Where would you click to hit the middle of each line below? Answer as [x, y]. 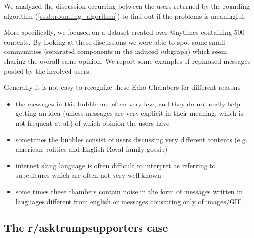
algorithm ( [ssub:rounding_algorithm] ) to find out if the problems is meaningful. [125, 15]
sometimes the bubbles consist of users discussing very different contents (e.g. [131, 139]
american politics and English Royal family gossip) [92, 149]
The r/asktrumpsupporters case [86, 227]
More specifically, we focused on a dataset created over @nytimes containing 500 [124, 32]
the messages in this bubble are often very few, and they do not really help [128, 103]
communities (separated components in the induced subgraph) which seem [115, 51]
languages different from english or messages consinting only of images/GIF [128, 201]
